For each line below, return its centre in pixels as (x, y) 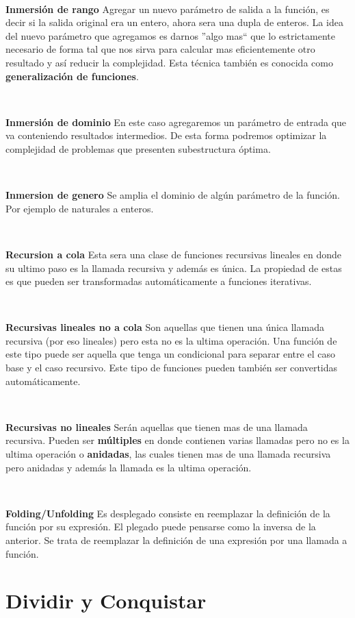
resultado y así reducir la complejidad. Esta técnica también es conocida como (169, 62)
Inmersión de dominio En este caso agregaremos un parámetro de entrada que (176, 122)
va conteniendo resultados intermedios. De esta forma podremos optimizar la (166, 135)
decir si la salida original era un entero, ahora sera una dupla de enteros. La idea (174, 22)
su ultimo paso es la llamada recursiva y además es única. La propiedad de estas (174, 268)
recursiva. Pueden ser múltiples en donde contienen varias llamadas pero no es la (177, 440)
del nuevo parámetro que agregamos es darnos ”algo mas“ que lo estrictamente (170, 35)
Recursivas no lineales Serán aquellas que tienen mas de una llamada (157, 427)
